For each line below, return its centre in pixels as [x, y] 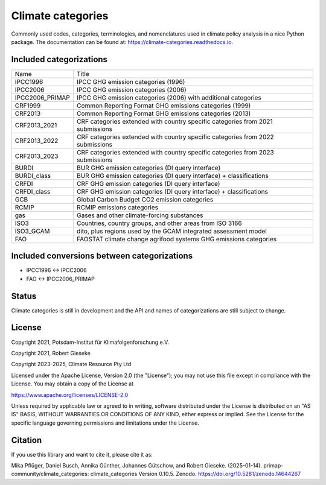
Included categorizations [59, 59]
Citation [27, 440]
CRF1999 [28, 106]
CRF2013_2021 [36, 125]
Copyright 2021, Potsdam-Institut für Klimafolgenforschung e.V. [90, 342]
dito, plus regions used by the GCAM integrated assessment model [171, 231]
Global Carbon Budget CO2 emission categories [145, 199]
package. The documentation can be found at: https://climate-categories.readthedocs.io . [122, 42]
